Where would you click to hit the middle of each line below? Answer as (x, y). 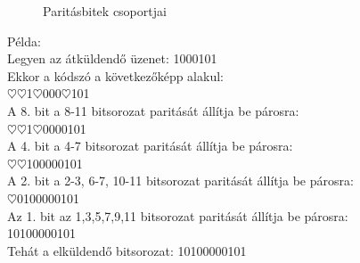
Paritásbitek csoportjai (105, 11)
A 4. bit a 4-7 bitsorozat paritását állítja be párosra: (150, 146)
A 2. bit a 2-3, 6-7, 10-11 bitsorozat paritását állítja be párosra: (180, 181)
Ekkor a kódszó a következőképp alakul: (115, 75)
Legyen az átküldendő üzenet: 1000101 (112, 58)
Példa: (24, 41)
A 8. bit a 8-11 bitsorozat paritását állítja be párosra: (153, 110)
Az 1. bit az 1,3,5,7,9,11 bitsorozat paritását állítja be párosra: (178, 215)
